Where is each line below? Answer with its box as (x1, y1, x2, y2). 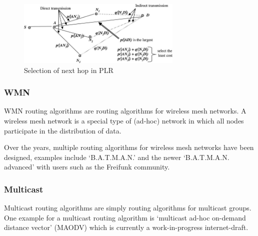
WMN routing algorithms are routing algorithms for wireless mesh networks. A (4, 105, 246, 116)
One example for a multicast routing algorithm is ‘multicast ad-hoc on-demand (4, 212, 246, 222)
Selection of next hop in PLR (24, 64, 113, 75)
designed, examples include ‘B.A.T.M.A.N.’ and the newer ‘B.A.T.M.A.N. (4, 151, 229, 162)
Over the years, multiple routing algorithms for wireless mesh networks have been (4, 142, 254, 152)
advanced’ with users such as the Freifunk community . (4, 161, 170, 172)
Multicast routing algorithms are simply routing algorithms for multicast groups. (4, 202, 251, 213)
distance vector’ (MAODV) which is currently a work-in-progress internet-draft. (4, 222, 248, 232)
